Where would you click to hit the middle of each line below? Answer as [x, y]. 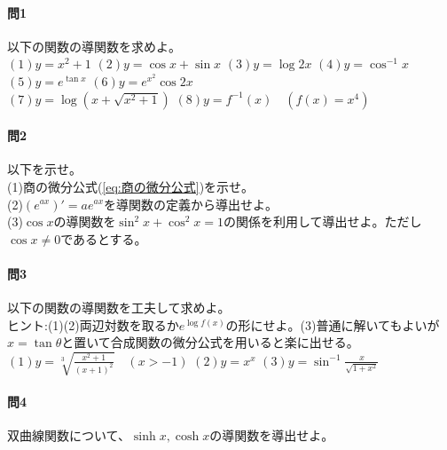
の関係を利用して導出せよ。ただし [323, 221]
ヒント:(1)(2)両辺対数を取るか [93, 324]
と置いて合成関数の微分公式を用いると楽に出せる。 [210, 342]
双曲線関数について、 [69, 435]
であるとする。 [104, 238]
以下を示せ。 [44, 169]
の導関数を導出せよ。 [272, 435]
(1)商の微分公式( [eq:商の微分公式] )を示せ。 [131, 186]
